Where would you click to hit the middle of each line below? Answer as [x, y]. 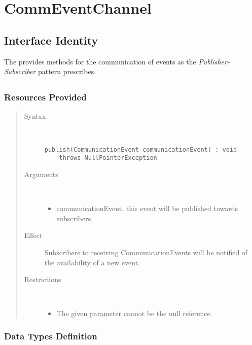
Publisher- [214, 61]
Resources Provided [45, 97]
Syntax [35, 116]
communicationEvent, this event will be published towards [147, 208]
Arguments [41, 174]
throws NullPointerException [108, 158]
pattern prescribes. [67, 71]
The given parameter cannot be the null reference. [134, 313]
